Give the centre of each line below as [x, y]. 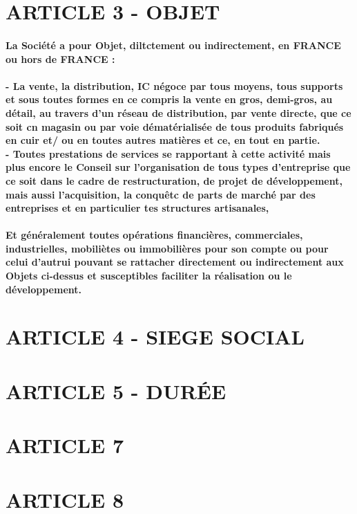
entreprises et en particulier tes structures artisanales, [137, 208]
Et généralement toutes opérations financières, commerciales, [154, 235]
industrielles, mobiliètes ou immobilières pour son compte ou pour [167, 248]
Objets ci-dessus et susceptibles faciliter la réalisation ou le [149, 276]
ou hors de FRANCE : [60, 58]
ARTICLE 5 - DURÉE [116, 391]
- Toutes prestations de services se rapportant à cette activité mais [168, 153]
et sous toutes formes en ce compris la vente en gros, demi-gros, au [169, 99]
